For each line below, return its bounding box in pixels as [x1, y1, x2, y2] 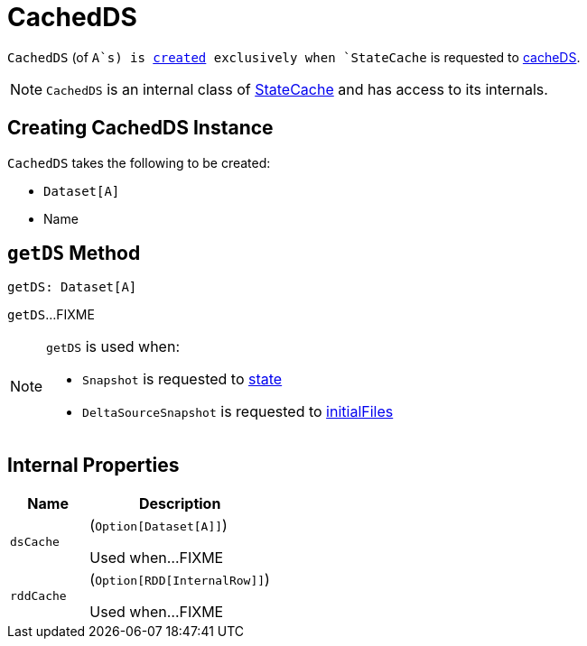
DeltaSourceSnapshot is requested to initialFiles [82, 402, 394, 421]
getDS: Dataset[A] [7, 280, 137, 295]
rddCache [10, 588, 67, 603]
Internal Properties [7, 453, 180, 476]
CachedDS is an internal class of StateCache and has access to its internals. [46, 79, 548, 98]
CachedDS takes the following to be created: [7, 154, 271, 171]
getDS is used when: [46, 337, 180, 356]
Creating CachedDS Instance [7, 116, 274, 140]
